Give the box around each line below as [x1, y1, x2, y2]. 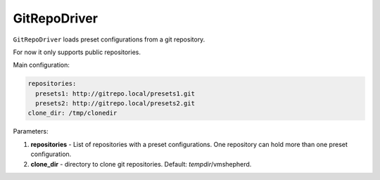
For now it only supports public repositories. [13, 48, 141, 56]
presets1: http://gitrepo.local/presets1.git [35, 89, 195, 98]
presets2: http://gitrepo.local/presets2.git [35, 99, 195, 108]
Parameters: [13, 127, 49, 136]
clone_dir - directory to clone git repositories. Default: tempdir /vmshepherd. [30, 160, 252, 168]
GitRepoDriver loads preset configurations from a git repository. [13, 35, 205, 44]
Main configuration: [13, 60, 70, 70]
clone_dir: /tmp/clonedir [27, 109, 118, 117]
